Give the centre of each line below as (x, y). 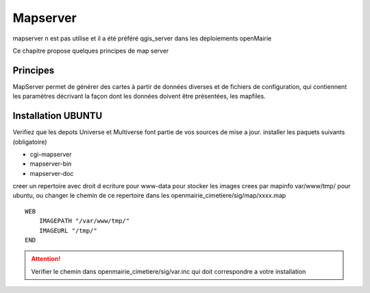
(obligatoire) (30, 142)
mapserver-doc (52, 173)
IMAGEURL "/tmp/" (68, 230)
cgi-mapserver (51, 154)
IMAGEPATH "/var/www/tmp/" (84, 221)
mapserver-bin (51, 164)
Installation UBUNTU (58, 116)
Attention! (46, 259)
